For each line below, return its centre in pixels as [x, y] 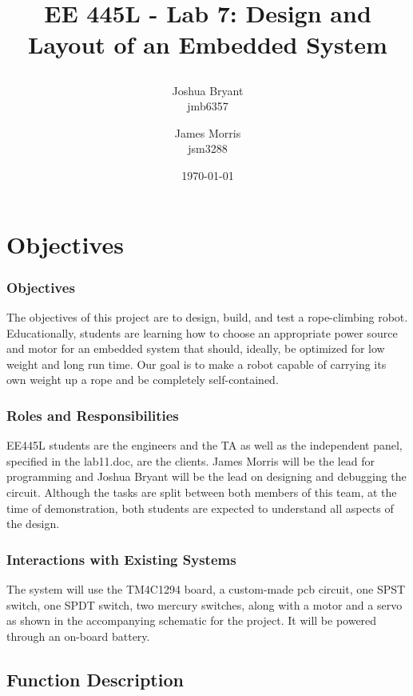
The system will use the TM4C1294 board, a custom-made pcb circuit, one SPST [206, 588]
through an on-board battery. [78, 636]
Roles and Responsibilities [93, 415]
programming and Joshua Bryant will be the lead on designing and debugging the [206, 476]
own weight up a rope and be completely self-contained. [143, 380]
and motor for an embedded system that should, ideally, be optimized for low [196, 348]
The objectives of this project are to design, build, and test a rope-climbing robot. [207, 316]
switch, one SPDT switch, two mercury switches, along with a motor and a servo [205, 604]
